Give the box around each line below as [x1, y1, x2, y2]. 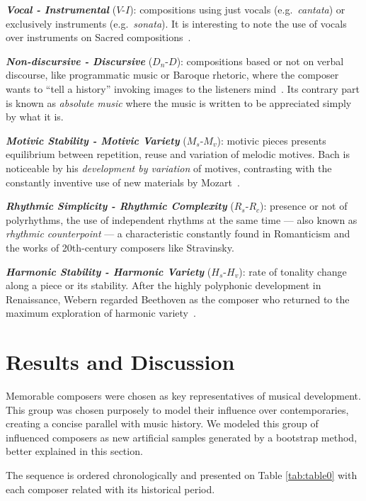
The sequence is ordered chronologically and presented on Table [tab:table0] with [6, 467, 358, 482]
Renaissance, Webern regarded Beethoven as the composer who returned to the [6, 291, 350, 306]
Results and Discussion [6, 347, 235, 376]
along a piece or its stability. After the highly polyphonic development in [6, 278, 321, 293]
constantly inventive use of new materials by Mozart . [6, 174, 240, 189]
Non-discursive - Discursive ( [6, 53, 153, 68]
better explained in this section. [6, 444, 143, 458]
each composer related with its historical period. [6, 481, 215, 496]
